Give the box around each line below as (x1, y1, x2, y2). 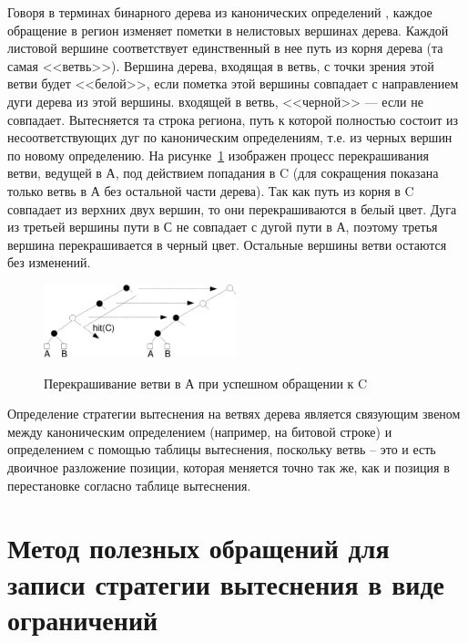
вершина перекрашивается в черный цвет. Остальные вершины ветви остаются (7, 234, 447, 254)
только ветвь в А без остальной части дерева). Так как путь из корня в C (7, 181, 414, 200)
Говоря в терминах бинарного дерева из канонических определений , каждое (7, 3, 432, 21)
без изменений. (7, 253, 91, 272)
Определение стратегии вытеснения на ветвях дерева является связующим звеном (7, 404, 461, 423)
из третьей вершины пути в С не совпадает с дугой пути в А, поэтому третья (7, 217, 438, 236)
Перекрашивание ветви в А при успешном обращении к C (44, 373, 368, 392)
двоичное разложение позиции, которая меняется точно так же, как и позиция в (7, 457, 450, 476)
